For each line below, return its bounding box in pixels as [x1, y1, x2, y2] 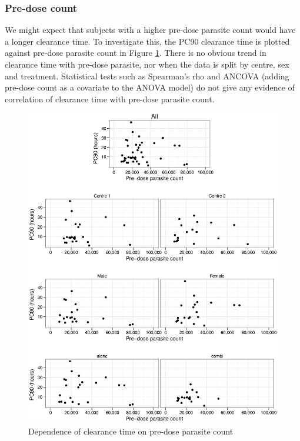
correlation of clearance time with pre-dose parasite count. [5, 92, 215, 105]
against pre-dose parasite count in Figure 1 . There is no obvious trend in [5, 46, 266, 59]
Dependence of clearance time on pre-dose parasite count [28, 425, 234, 437]
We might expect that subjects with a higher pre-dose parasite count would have [5, 24, 296, 36]
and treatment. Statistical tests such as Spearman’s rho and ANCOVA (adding [5, 69, 289, 82]
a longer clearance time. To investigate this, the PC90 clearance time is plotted [5, 35, 290, 47]
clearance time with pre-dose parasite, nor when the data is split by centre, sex [5, 58, 289, 70]
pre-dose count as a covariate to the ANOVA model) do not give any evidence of [5, 81, 295, 93]
